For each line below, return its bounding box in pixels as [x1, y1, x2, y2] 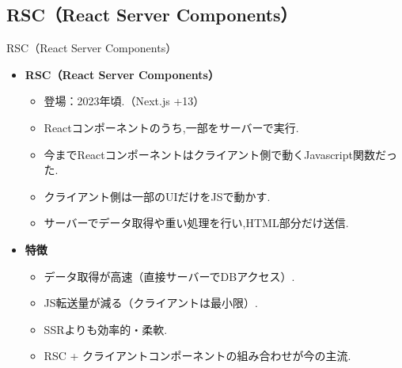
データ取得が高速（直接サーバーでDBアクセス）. [44, 267, 295, 284]
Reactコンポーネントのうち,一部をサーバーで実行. [44, 119, 299, 135]
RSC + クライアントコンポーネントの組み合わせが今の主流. [44, 347, 351, 364]
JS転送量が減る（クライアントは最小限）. [44, 294, 258, 311]
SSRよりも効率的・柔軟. [44, 321, 168, 337]
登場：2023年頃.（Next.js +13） [44, 93, 205, 109]
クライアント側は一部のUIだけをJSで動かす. [44, 188, 271, 204]
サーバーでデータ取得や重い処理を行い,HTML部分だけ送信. [44, 214, 349, 231]
